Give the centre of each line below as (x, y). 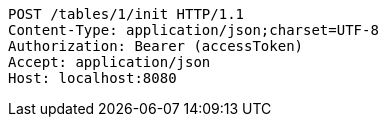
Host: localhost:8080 (92, 78)
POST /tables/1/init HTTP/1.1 (126, 14)
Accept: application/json (109, 62)
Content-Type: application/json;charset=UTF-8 (193, 30)
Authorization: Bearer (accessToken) (156, 46)
